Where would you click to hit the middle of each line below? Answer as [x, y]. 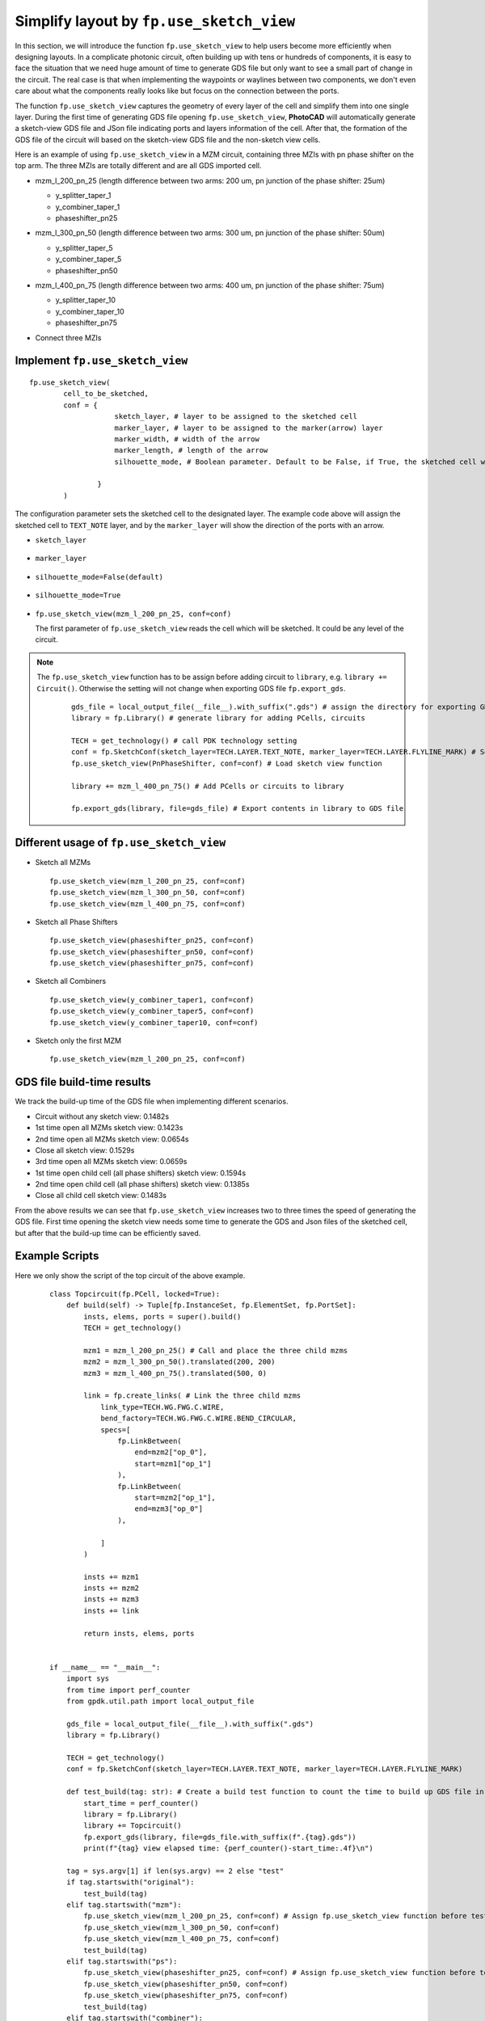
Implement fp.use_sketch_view [101, 361]
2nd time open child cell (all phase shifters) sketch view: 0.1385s [142, 1184]
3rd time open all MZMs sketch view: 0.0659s [111, 1162]
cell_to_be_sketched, [106, 394]
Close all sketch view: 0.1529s [85, 1150]
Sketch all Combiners [71, 981]
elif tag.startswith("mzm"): [124, 1905]
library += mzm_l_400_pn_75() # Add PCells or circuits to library [208, 786]
